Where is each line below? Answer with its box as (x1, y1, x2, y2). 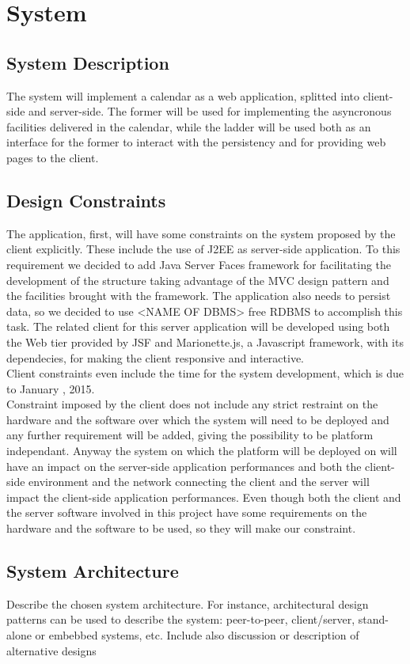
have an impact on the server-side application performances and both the (6, 457, 362, 474)
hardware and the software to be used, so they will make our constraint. (6, 520, 356, 537)
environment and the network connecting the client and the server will (28, 473, 370, 490)
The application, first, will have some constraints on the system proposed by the (6, 225, 396, 241)
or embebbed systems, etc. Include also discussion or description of (35, 627, 359, 643)
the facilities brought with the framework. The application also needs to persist (6, 287, 391, 304)
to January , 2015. (6, 380, 95, 397)
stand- (358, 611, 389, 628)
